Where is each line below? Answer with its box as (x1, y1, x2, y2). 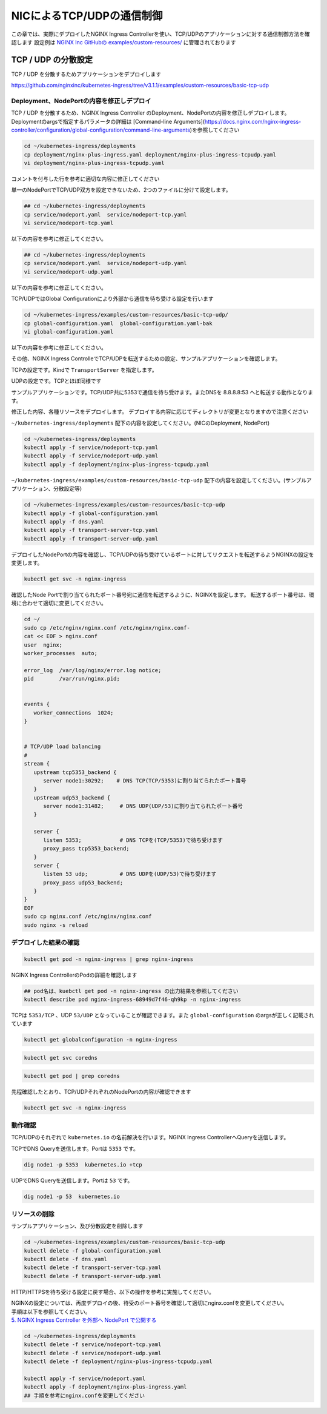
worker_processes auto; (24, 650, 98, 657)
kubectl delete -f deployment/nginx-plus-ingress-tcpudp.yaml (24, 1358, 213, 1365)
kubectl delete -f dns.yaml (24, 1256, 107, 1263)
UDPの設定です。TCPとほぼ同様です (11, 377, 102, 385)
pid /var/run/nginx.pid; (24, 675, 121, 682)
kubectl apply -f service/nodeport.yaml (24, 1375, 145, 1382)
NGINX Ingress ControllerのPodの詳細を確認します (11, 971, 137, 978)
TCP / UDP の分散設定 (11, 55, 93, 65)
